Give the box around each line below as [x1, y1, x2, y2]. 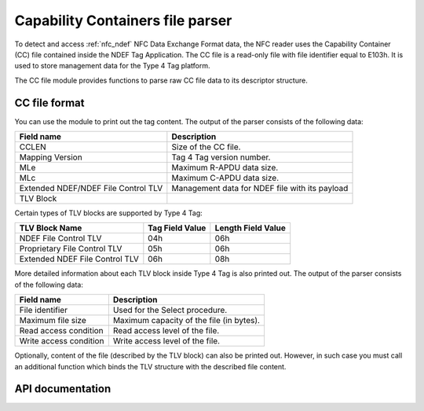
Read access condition [19, 325, 104, 336]
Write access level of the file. [112, 336, 220, 347]
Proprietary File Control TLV [19, 244, 122, 255]
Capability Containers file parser [14, 12, 232, 29]
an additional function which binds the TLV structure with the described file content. [14, 361, 287, 371]
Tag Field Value [148, 222, 207, 233]
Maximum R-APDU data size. [171, 162, 279, 173]
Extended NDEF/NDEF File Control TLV [19, 183, 163, 194]
